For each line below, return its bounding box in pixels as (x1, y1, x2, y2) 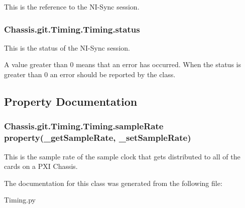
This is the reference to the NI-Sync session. (4, 2, 140, 12)
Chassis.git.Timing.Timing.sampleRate (4, 120, 164, 132)
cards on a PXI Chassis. (4, 161, 78, 171)
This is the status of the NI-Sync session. (4, 42, 130, 53)
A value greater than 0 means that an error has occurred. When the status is (4, 59, 241, 70)
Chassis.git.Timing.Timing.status (4, 23, 140, 35)
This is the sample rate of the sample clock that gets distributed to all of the (4, 151, 240, 161)
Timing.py (4, 194, 36, 205)
